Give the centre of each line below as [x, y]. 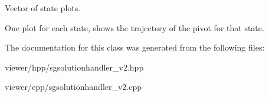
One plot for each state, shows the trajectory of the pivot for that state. [134, 27]
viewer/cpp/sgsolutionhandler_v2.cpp [73, 87]
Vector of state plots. [43, 8]
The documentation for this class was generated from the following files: [135, 47]
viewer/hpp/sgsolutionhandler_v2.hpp [74, 67]
